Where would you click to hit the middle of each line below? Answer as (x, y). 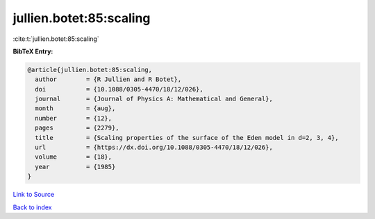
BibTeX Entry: (33, 51)
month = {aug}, (75, 108)
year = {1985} (75, 167)
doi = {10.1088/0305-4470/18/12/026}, (119, 89)
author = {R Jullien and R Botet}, (108, 79)
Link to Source (34, 195)
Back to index (32, 207)
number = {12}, (74, 118)
